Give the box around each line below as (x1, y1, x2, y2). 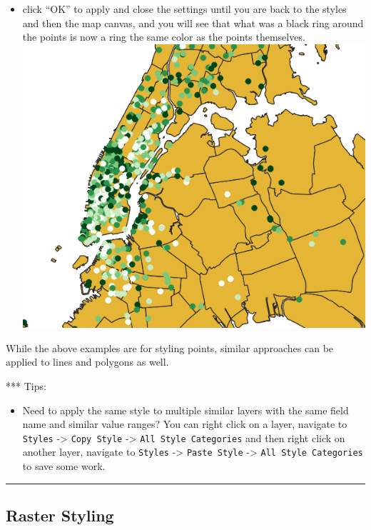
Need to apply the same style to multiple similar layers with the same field (22, 402, 349, 417)
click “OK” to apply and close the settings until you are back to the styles (22, 1, 347, 16)
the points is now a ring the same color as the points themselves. (22, 29, 305, 44)
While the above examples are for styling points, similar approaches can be (6, 340, 334, 355)
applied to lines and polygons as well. (6, 354, 169, 369)
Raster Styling (6, 504, 114, 526)
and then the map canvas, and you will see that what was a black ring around (22, 15, 364, 30)
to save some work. (22, 459, 106, 474)
